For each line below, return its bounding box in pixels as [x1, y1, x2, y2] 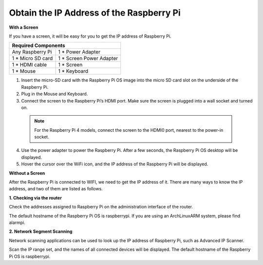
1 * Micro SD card [12, 55, 53, 62]
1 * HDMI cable [12, 61, 47, 68]
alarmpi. [9, 220, 25, 225]
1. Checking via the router [9, 195, 62, 201]
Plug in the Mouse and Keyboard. [21, 91, 88, 97]
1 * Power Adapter [58, 49, 101, 56]
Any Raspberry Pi [12, 49, 52, 56]
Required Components [12, 42, 65, 49]
